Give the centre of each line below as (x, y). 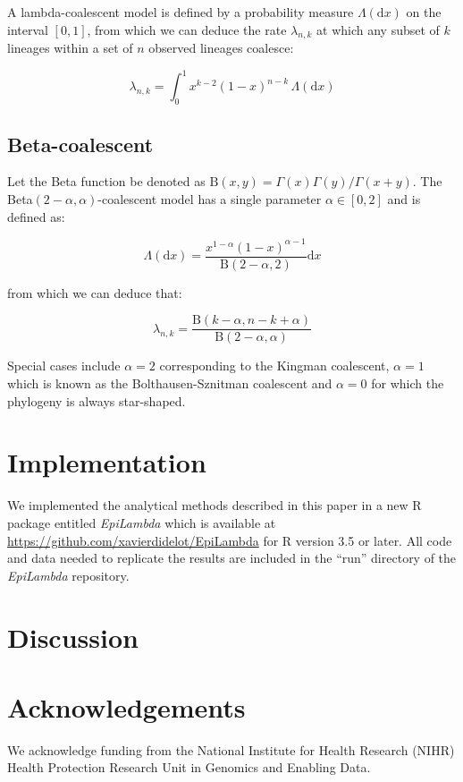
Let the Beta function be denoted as (106, 181)
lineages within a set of (70, 48)
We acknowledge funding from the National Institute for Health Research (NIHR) (231, 749)
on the (424, 12)
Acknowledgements (126, 706)
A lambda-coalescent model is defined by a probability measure (181, 12)
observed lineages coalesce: (221, 48)
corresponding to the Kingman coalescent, (274, 365)
